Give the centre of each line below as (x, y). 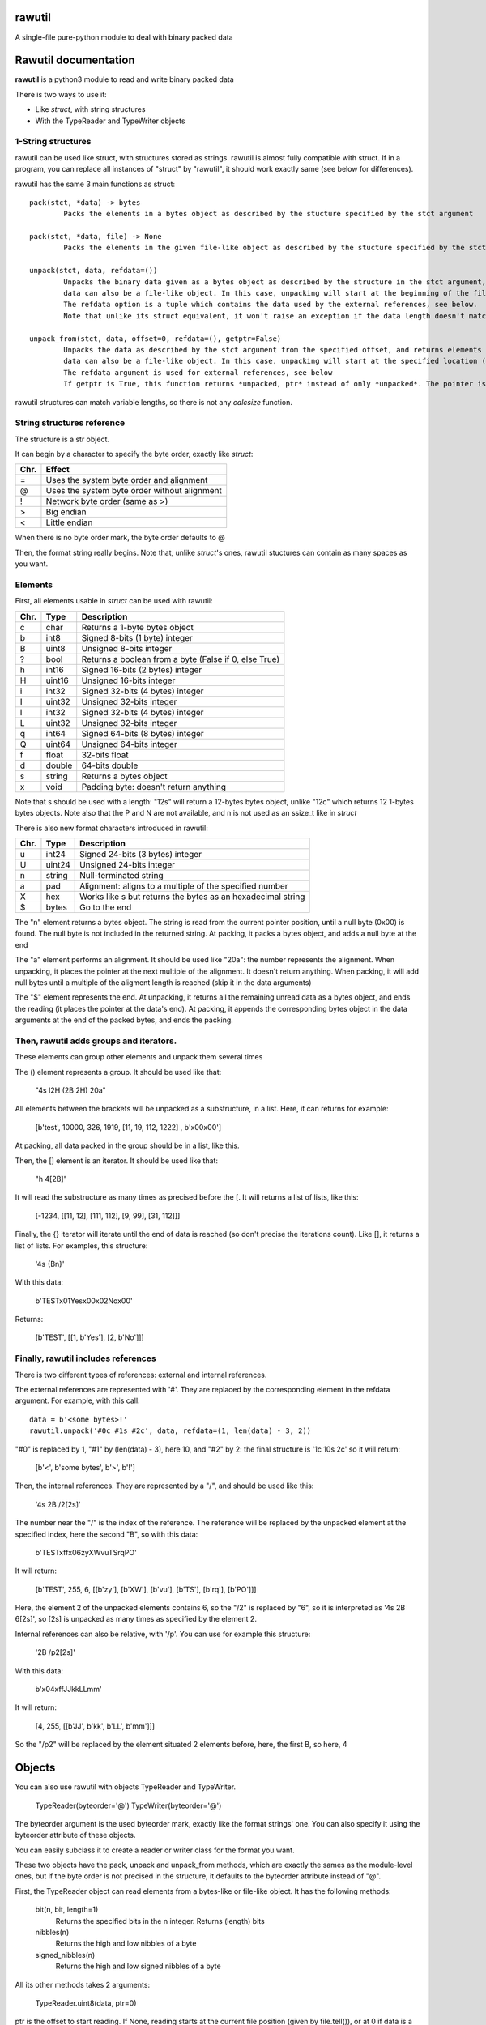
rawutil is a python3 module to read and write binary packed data (124, 79)
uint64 (58, 744)
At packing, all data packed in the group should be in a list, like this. (127, 1145)
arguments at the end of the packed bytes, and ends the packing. (124, 1020)
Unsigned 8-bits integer (127, 648)
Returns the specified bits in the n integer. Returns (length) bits (160, 1921)
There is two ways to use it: (61, 94)
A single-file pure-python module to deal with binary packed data (124, 37)
